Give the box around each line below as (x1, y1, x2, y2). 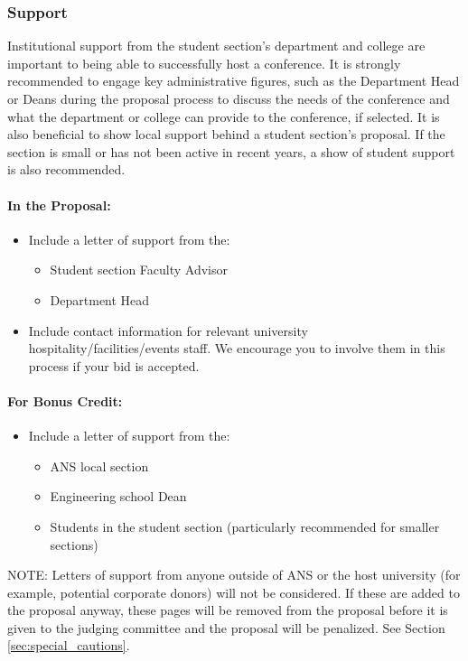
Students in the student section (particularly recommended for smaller (50, 517, 440, 535)
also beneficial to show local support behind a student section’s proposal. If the (7, 125, 445, 144)
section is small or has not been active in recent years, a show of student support (7, 142, 455, 161)
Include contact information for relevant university (28, 321, 308, 340)
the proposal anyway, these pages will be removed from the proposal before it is (7, 600, 448, 619)
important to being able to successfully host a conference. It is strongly (7, 53, 401, 72)
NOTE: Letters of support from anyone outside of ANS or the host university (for (7, 565, 461, 584)
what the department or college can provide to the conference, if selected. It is (7, 107, 440, 126)
